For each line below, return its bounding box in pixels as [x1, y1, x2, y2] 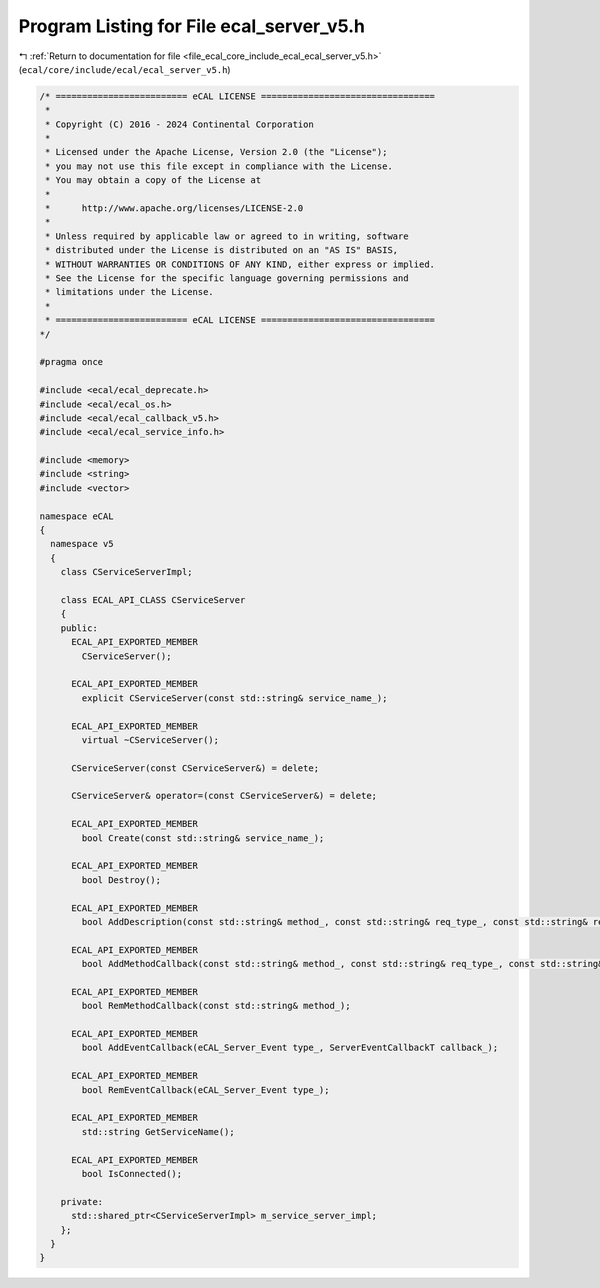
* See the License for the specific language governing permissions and [45, 273, 409, 284]
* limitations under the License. [45, 286, 214, 298]
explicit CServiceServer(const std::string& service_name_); [81, 692, 388, 704]
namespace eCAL [39, 510, 114, 522]
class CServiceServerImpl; [60, 566, 194, 578]
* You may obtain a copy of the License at [45, 175, 262, 186]
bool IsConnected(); [81, 1168, 183, 1179]
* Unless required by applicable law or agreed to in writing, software [45, 230, 409, 242]
